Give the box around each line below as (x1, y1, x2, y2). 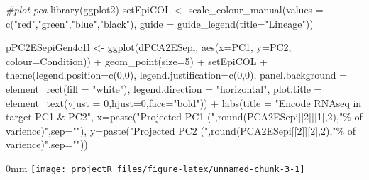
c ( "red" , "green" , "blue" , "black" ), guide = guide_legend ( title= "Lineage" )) (6, 16, 314, 30)
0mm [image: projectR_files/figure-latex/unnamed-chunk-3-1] (6, 160, 305, 175)
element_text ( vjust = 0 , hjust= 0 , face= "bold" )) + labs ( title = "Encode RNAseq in (6, 95, 362, 110)
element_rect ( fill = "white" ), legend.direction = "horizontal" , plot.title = (6, 81, 322, 96)
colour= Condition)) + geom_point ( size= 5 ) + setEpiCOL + (6, 53, 268, 68)
